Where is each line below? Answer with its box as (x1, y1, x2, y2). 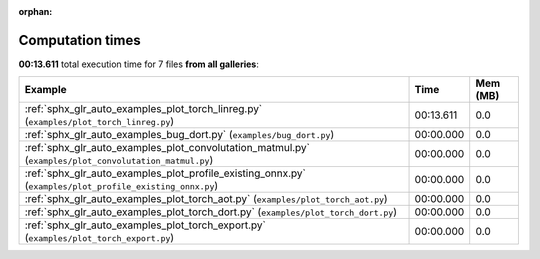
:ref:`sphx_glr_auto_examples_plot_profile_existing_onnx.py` (24, 166, 307, 180)
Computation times (18, 31, 141, 49)
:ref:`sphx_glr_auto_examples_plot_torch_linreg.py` (24, 102, 263, 116)
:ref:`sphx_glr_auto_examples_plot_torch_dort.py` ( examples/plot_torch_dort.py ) (24, 205, 398, 219)
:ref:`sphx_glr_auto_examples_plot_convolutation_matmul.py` (24, 141, 310, 155)
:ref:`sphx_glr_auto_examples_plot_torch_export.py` (24, 218, 267, 232)
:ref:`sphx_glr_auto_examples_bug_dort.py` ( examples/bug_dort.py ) (24, 128, 335, 142)
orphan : (18, 6, 53, 17)
